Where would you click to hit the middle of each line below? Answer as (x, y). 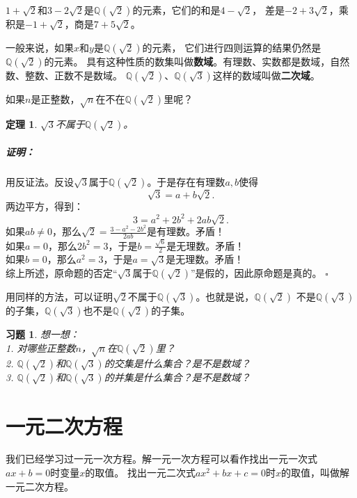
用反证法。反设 (40, 181)
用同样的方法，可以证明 (59, 296)
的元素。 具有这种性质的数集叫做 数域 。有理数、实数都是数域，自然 (197, 61)
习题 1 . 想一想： (42, 334)
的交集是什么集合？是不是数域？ (177, 363)
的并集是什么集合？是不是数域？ (177, 377)
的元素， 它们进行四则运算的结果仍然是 (232, 47)
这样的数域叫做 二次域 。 (266, 75)
